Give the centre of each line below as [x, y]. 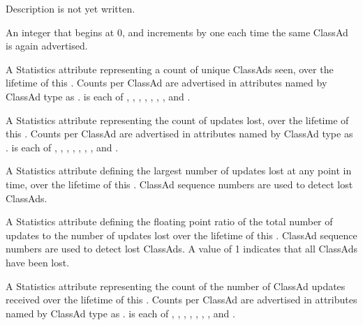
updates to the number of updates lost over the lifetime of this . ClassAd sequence [181, 235]
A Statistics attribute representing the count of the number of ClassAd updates [176, 286]
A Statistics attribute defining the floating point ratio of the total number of [169, 221]
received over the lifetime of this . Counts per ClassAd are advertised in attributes [181, 300]
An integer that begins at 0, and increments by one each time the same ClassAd [177, 32]
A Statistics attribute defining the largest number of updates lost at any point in [179, 171]
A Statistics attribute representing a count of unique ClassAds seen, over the [170, 69]
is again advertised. [47, 46]
